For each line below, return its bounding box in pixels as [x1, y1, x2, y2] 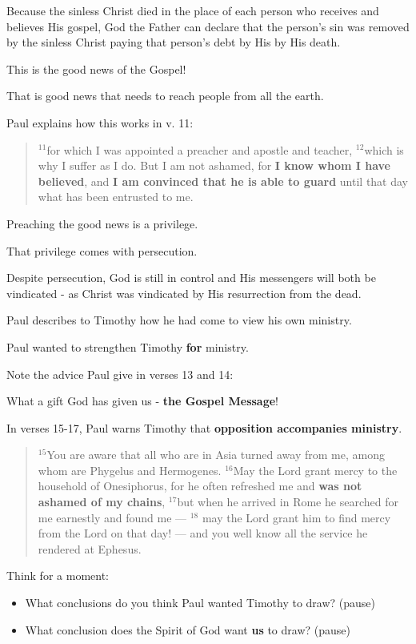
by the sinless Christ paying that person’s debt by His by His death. [6, 34, 341, 50]
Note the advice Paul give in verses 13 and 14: [6, 365, 234, 382]
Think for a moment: [6, 567, 109, 584]
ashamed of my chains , [38, 493, 166, 510]
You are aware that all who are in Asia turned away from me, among [46, 446, 385, 463]
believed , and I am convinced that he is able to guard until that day [38, 172, 409, 189]
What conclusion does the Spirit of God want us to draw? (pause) [25, 621, 350, 638]
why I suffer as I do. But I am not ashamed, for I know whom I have [38, 157, 390, 174]
